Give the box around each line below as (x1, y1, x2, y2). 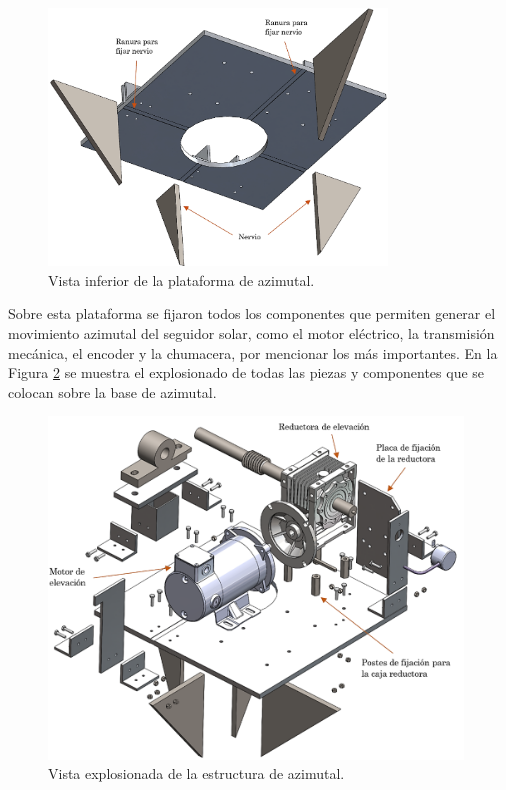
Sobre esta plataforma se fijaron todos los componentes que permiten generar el (8, 303, 496, 324)
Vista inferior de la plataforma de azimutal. (48, 269, 315, 290)
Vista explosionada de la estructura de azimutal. (48, 763, 345, 784)
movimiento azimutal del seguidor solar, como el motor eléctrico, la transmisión (8, 322, 495, 343)
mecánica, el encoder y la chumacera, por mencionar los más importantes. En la (8, 342, 498, 363)
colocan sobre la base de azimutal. (8, 381, 217, 402)
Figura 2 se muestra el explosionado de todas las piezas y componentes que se (8, 362, 485, 383)
